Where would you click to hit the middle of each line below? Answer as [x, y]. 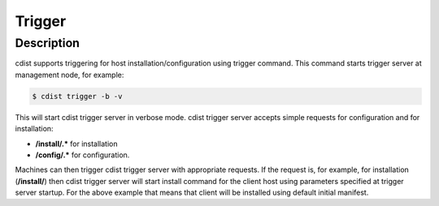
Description [48, 43]
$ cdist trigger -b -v [77, 96]
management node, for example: [70, 75]
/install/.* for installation [76, 144]
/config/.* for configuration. [83, 155]
